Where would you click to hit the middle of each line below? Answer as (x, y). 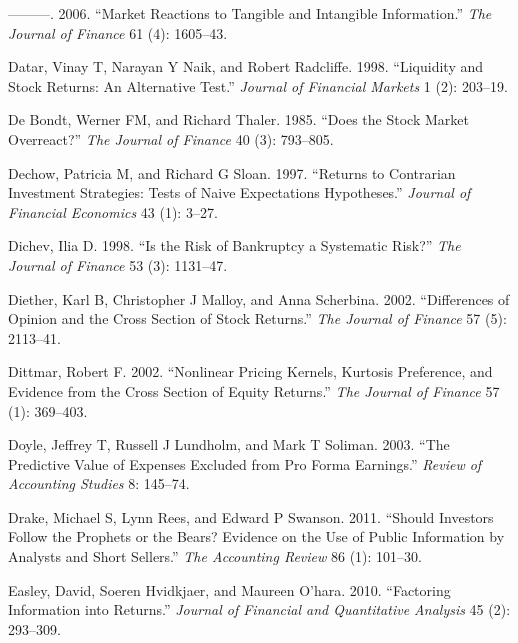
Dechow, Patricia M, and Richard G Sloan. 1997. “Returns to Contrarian (232, 172)
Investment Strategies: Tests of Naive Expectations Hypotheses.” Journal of (239, 192)
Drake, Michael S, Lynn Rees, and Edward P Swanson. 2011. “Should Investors (251, 516)
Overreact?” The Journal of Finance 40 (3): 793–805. (171, 138)
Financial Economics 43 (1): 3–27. (113, 211)
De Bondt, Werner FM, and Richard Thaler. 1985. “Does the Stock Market (238, 119)
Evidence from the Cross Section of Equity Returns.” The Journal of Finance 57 (254, 390)
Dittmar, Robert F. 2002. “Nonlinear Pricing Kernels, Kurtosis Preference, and (250, 371)
